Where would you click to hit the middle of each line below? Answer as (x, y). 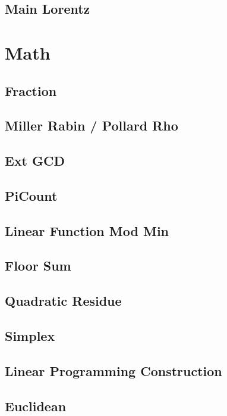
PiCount (31, 195)
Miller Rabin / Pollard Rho (92, 125)
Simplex (30, 336)
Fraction (31, 90)
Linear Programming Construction (113, 370)
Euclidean (36, 406)
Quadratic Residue (63, 301)
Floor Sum (38, 266)
